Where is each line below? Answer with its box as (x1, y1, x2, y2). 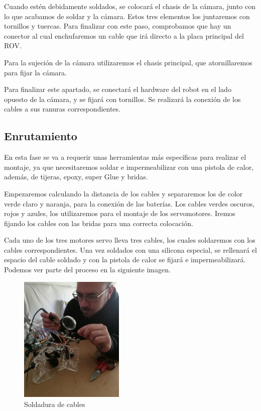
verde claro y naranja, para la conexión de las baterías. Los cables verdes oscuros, (4, 198, 255, 209)
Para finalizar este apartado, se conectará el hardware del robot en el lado (4, 84, 231, 94)
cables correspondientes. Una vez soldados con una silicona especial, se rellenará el (4, 244, 257, 255)
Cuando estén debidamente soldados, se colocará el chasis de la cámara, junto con (4, 1, 255, 11)
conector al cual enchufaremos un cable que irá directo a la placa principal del (4, 30, 244, 41)
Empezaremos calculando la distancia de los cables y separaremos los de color (4, 188, 243, 198)
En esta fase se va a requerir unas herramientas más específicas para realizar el (4, 152, 246, 162)
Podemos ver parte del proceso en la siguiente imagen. (4, 264, 171, 275)
